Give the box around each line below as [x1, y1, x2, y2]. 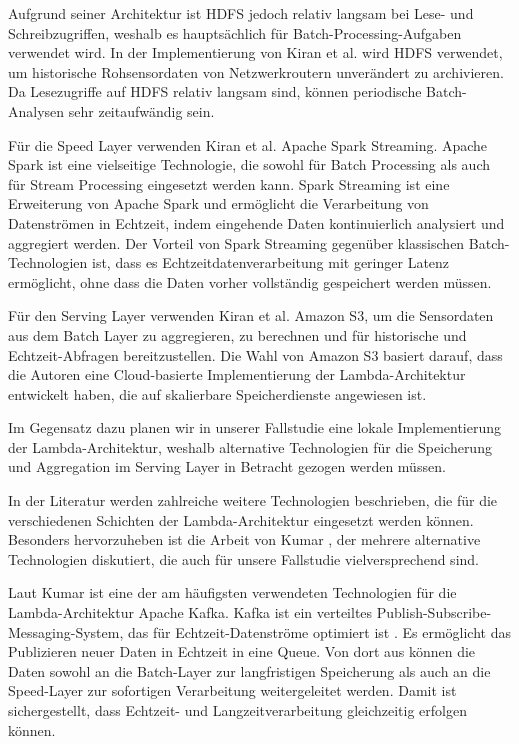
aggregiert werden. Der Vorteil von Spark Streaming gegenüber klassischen [8, 232, 465, 253]
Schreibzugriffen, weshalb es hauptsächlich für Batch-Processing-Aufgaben [8, 22, 462, 43]
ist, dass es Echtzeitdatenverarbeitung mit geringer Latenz [91, 252, 450, 273]
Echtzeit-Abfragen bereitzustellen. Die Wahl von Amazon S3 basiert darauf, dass [8, 344, 503, 365]
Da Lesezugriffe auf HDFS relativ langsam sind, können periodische [8, 81, 422, 102]
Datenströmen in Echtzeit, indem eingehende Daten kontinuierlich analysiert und [8, 212, 505, 233]
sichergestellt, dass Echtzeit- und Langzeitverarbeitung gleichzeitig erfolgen [8, 700, 467, 720]
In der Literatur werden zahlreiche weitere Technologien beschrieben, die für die [8, 490, 498, 511]
